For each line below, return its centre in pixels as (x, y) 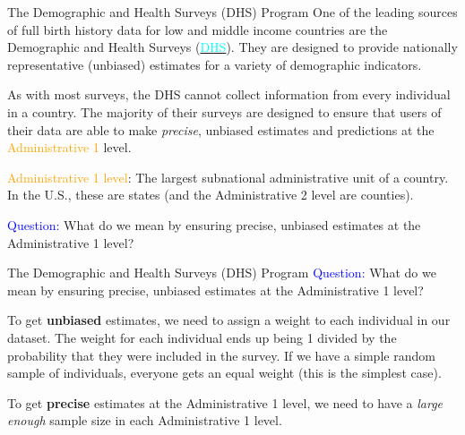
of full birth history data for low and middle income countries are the (198, 29)
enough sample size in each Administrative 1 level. (145, 420)
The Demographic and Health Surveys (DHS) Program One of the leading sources (232, 12)
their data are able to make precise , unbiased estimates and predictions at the (221, 129)
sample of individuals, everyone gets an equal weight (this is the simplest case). (224, 373)
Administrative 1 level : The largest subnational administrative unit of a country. (228, 177)
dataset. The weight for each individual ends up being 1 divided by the (202, 337)
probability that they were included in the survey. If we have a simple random (221, 355)
